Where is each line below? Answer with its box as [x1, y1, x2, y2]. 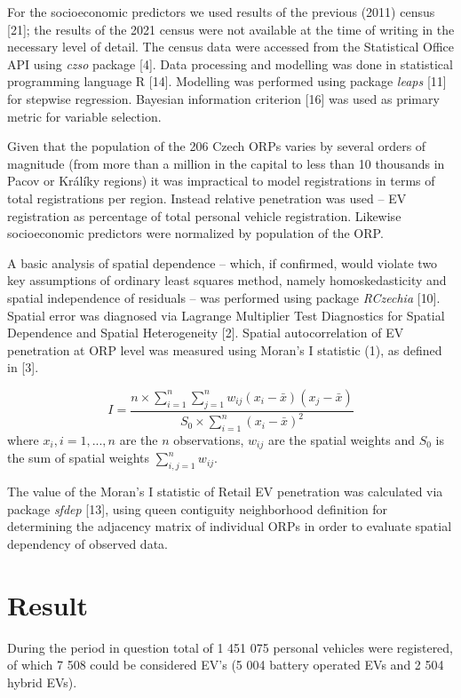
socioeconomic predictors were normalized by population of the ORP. [7, 224, 384, 242]
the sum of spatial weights [7, 448, 150, 467]
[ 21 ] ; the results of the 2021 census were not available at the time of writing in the [7, 20, 455, 38]
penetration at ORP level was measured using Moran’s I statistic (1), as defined [7, 340, 442, 359]
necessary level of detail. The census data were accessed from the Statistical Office [7, 37, 454, 56]
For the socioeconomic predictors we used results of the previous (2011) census [7, 3, 435, 20]
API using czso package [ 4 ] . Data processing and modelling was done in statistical [7, 54, 453, 73]
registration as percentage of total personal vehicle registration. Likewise [7, 206, 401, 225]
